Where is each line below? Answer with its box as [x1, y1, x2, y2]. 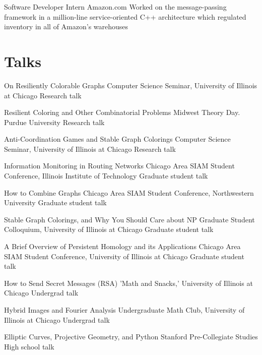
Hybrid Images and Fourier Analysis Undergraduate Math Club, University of [4, 305, 245, 315]
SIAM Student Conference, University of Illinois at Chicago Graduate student [4, 251, 244, 261]
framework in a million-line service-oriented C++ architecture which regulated [4, 11, 246, 22]
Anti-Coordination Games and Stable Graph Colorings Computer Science [4, 134, 231, 144]
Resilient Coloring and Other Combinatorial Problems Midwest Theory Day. [4, 107, 240, 117]
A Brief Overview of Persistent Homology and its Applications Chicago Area [4, 241, 241, 252]
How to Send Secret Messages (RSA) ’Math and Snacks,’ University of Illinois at [4, 277, 253, 288]
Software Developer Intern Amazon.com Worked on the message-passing [4, 2, 227, 12]
